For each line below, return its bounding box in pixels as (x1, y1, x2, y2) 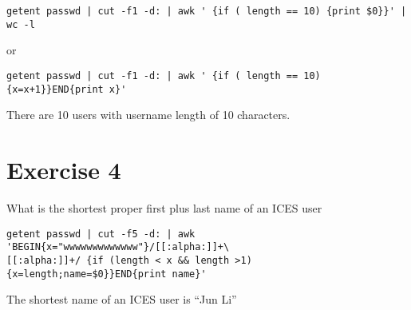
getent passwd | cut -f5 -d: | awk (6, 228, 196, 240)
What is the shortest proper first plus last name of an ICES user (6, 199, 322, 216)
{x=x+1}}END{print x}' (6, 83, 127, 95)
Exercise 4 (6, 153, 121, 185)
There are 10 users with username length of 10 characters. (6, 106, 290, 123)
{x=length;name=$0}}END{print (6, 268, 167, 280)
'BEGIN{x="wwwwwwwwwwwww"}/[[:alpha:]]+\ (6, 241, 230, 253)
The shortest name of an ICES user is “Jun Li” (6, 291, 237, 308)
